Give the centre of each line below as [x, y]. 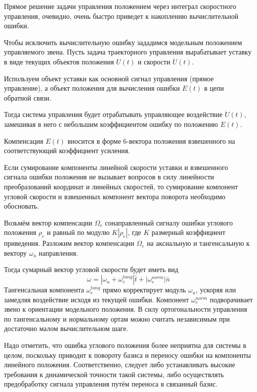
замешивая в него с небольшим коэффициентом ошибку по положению [111, 124]
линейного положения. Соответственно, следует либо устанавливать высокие [120, 364]
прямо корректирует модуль [145, 290]
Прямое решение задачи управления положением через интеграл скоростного [120, 6]
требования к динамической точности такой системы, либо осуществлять [114, 374]
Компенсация [24, 140]
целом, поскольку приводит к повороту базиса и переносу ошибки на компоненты [128, 355]
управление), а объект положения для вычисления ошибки [92, 88]
